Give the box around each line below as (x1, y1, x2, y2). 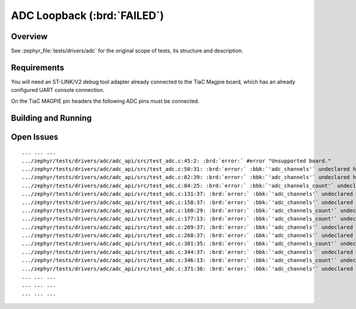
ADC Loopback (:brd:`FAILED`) (11, 9, 164, 22)
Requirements (11, 62, 65, 72)
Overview (11, 31, 48, 42)
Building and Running (11, 113, 92, 123)
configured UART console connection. (11, 87, 105, 94)
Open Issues (11, 132, 59, 142)
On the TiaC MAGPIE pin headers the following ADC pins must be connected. (11, 97, 200, 104)
